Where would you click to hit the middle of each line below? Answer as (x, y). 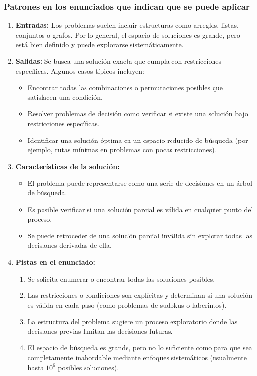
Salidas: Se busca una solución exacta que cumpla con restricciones (118, 61)
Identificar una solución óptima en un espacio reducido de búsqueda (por (138, 140)
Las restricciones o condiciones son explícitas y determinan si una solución (140, 295)
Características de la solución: (67, 166)
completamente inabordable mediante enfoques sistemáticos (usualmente (137, 357)
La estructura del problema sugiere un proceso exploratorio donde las (132, 321)
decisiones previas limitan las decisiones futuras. (100, 331)
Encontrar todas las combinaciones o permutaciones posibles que (125, 87)
